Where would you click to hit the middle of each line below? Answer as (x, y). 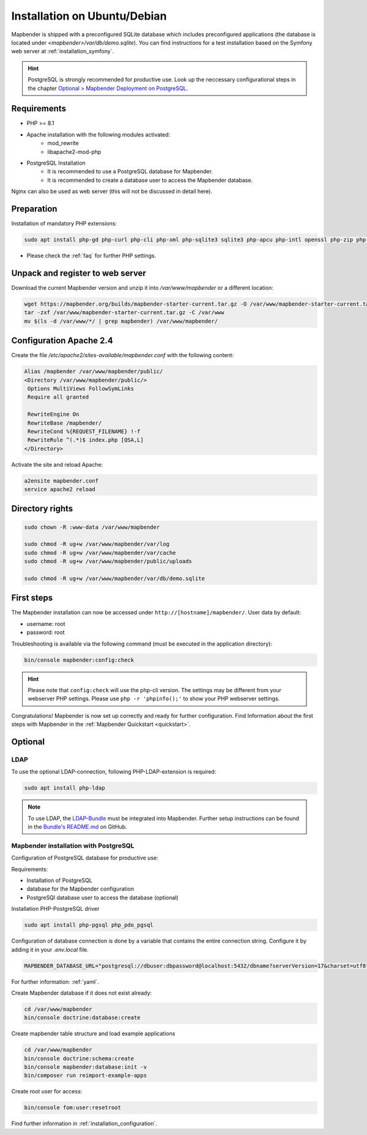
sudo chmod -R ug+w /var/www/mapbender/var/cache (100, 552)
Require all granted (58, 397)
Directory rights (42, 509)
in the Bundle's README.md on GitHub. (78, 827)
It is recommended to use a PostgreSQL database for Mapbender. (130, 172)
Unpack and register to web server (79, 273)
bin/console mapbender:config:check (79, 660)
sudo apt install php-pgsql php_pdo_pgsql (89, 925)
